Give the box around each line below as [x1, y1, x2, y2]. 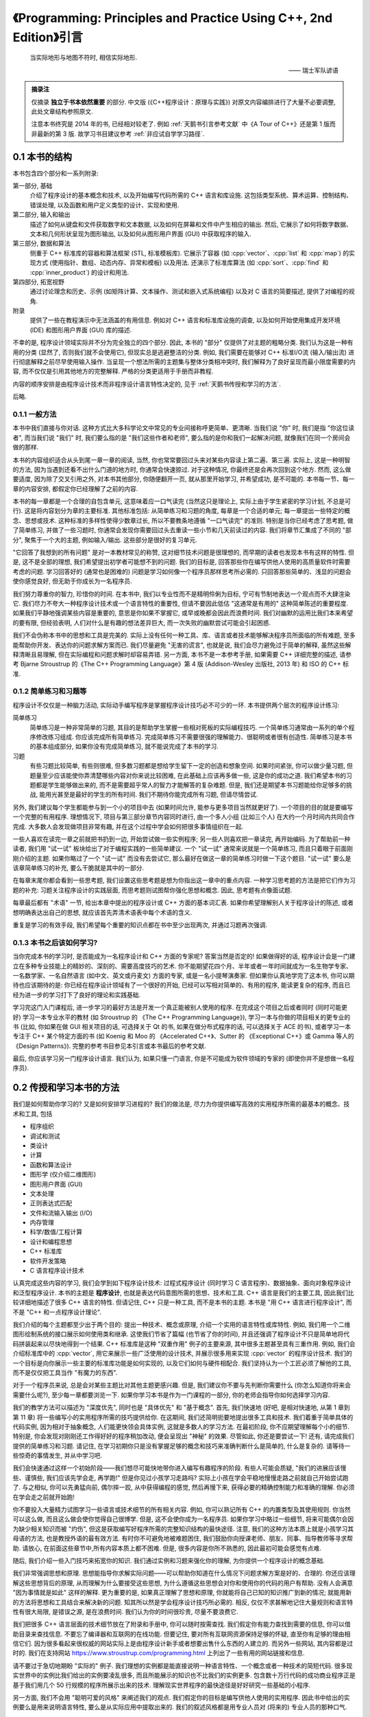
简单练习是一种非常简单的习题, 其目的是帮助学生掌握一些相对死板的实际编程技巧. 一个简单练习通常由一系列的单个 [29, 723, 349, 731]
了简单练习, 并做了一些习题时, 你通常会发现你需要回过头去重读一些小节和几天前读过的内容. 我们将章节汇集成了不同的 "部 [12, 526, 352, 534]
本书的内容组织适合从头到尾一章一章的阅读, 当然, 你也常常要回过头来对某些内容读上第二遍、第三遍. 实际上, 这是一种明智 [12, 455, 351, 464]
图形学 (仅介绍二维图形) [29, 1170, 97, 1179]
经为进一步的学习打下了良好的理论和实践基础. [12, 990, 141, 999]
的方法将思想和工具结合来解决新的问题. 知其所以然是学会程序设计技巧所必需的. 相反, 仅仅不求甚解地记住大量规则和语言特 [12, 1597, 353, 1606]
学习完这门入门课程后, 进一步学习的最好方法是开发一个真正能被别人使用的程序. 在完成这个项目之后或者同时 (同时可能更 [12, 1003, 347, 1012]
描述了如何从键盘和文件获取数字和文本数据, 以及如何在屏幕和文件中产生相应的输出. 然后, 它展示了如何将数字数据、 [29, 220, 352, 228]
